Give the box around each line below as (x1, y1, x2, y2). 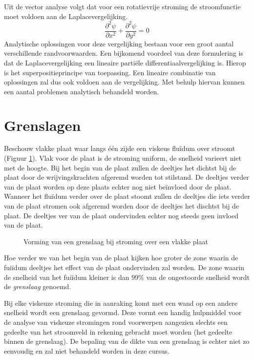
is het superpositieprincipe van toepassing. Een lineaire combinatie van (4, 67, 216, 77)
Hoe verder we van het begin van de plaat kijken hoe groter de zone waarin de (4, 253, 238, 263)
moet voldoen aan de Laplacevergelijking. (4, 11, 128, 21)
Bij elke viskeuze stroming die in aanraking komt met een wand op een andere (4, 297, 237, 308)
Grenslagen (4, 115, 81, 135)
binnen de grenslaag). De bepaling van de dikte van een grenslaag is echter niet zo (4, 336, 250, 346)
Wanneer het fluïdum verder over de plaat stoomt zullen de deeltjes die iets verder (4, 191, 250, 201)
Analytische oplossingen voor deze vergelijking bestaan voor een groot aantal (4, 38, 234, 48)
